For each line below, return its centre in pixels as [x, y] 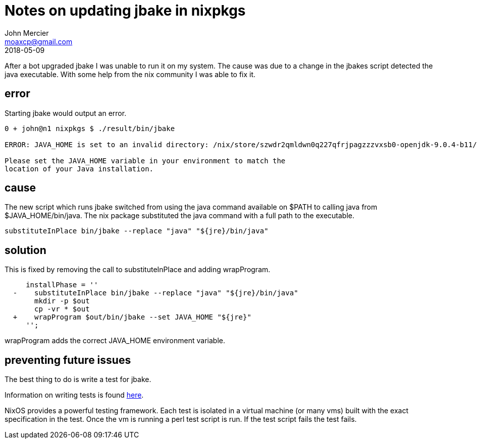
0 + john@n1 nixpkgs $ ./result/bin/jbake [90, 128]
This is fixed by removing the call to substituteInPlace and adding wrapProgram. [138, 270]
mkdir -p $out [62, 301]
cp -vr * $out [62, 309]
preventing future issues [68, 360]
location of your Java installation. [79, 169]
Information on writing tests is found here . [74, 395]
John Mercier [27, 33]
